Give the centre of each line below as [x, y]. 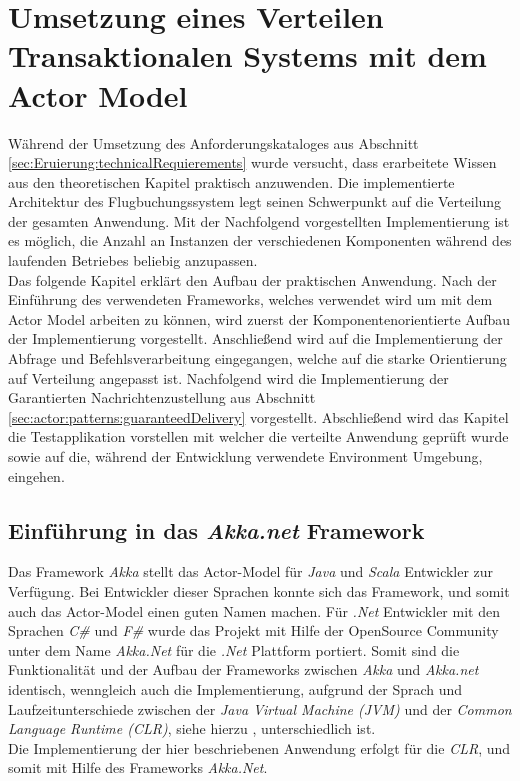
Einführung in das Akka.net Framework [216, 529]
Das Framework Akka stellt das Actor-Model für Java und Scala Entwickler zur [251, 571]
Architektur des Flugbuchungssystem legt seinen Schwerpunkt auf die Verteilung [255, 201]
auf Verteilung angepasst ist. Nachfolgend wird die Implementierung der [228, 377]
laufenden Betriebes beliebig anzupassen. [133, 260]
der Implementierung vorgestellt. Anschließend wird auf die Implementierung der [255, 338]
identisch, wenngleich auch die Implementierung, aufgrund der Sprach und [235, 688]
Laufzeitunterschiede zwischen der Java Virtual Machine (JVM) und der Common [260, 708]
